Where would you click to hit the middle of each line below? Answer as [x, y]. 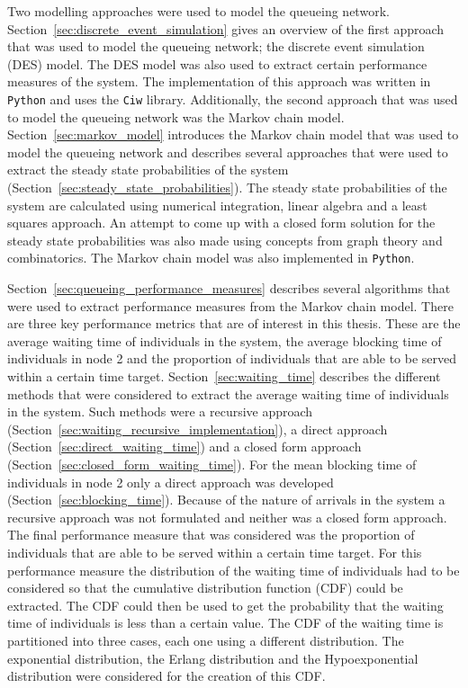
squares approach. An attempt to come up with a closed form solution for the [221, 223]
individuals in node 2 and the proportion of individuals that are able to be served [232, 358]
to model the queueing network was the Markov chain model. [176, 116]
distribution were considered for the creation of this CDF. [166, 676]
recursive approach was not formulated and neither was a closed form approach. [227, 517]
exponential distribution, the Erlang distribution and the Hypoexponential [213, 658]
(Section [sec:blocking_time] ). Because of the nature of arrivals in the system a [226, 500]
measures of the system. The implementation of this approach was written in [219, 81]
